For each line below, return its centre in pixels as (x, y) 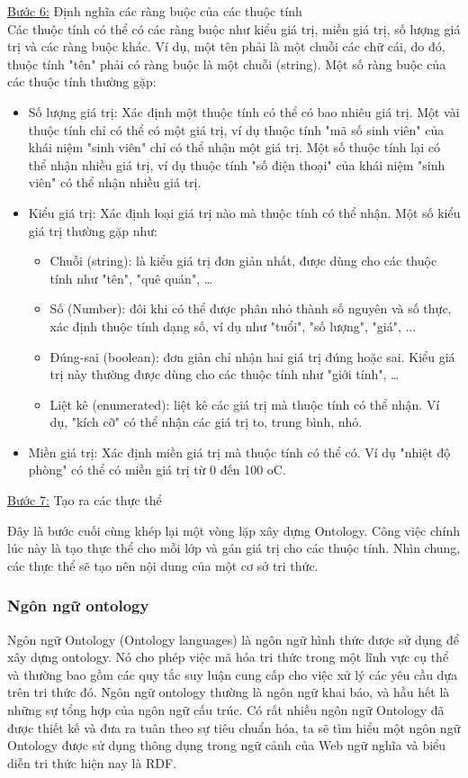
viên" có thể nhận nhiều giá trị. (115, 182)
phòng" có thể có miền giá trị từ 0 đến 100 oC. (157, 470)
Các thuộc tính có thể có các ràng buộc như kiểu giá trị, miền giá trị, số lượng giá (234, 28)
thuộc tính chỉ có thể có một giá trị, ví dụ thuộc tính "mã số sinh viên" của (236, 129)
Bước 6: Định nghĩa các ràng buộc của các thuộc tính (155, 11)
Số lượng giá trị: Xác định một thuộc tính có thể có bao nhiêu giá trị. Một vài (244, 111)
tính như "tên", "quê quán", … (131, 278)
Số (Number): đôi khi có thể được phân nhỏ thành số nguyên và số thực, (251, 308)
